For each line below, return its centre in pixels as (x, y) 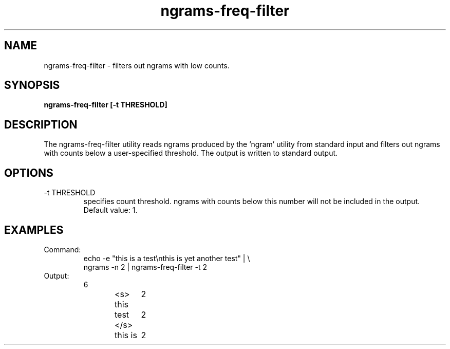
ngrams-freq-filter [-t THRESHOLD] (106, 105)
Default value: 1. (110, 210)
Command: (62, 249)
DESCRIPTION (41, 124)
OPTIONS (29, 173)
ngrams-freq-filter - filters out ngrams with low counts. (137, 65)
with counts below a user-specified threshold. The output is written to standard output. (191, 153)
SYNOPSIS (32, 85)
